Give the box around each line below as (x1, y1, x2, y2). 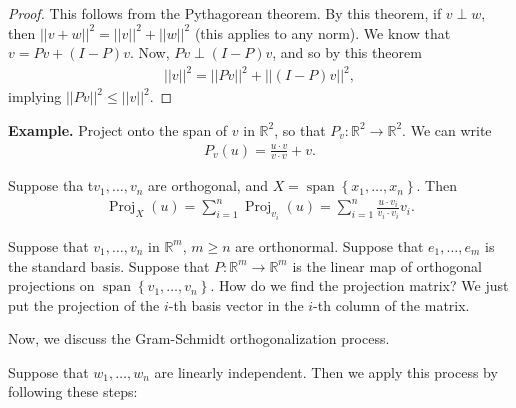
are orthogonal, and (148, 175, 268, 196)
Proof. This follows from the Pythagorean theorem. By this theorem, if (8, 3, 442, 23)
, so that (274, 119, 326, 140)
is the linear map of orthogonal (292, 255, 482, 276)
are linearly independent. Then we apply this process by (154, 361, 498, 382)
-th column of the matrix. (313, 294, 470, 315)
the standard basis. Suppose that (8, 255, 210, 276)
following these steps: (8, 381, 138, 402)
